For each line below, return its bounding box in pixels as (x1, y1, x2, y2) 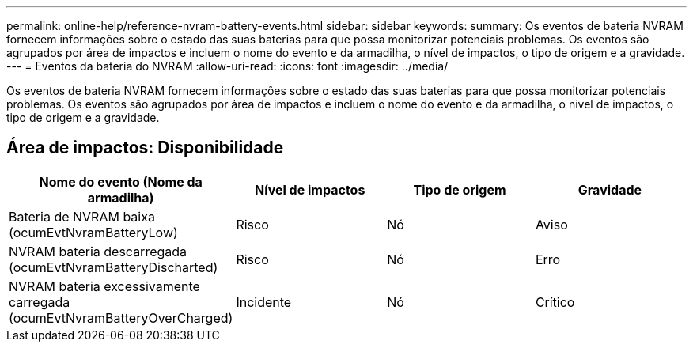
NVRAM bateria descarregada (9, 243, 187, 259)
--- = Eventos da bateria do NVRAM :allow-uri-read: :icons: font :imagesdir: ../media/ (6, 59, 449, 73)
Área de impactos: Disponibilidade (6, 138, 284, 158)
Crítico (535, 293, 575, 310)
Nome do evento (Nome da (39, 173, 203, 190)
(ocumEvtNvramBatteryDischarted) (9, 259, 218, 275)
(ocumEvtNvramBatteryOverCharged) (9, 309, 233, 326)
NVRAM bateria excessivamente (9, 278, 200, 294)
